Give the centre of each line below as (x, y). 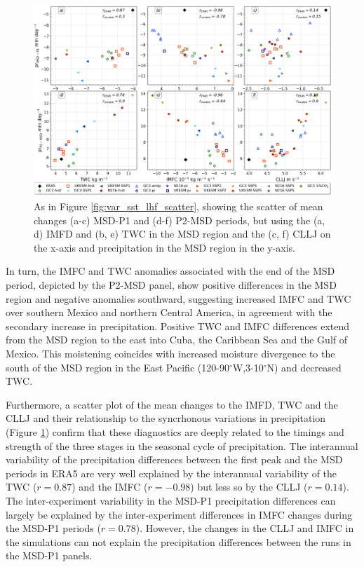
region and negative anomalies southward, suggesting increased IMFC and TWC (178, 298)
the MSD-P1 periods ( (53, 528)
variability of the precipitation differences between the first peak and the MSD (174, 459)
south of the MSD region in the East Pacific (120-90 (117, 367)
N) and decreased (304, 367)
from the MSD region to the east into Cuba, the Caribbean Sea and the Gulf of (177, 340)
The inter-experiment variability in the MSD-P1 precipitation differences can (171, 500)
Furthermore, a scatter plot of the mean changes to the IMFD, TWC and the (172, 404)
